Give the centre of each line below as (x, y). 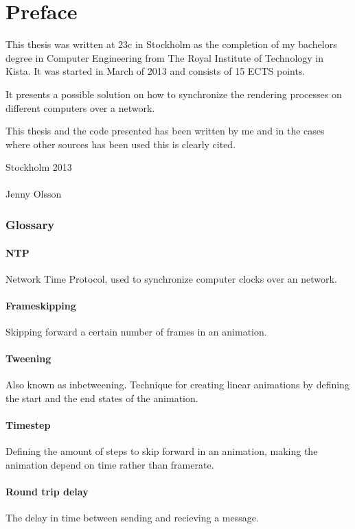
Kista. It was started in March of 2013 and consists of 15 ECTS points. (156, 71)
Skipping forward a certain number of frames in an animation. (136, 332)
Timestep (28, 425)
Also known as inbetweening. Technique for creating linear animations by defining (177, 385)
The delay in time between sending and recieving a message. (132, 518)
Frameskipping (41, 305)
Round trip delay (47, 492)
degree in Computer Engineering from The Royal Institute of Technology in (165, 57)
